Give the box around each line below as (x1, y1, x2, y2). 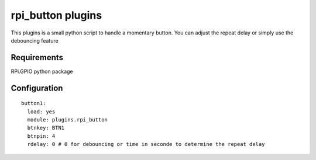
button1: (21, 100, 46, 107)
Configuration (11, 83, 63, 93)
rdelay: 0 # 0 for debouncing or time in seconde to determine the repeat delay (27, 141, 265, 148)
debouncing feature (11, 37, 59, 44)
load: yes (27, 108, 56, 115)
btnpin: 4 (27, 133, 56, 140)
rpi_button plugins (11, 9, 102, 22)
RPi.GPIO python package (11, 68, 73, 75)
